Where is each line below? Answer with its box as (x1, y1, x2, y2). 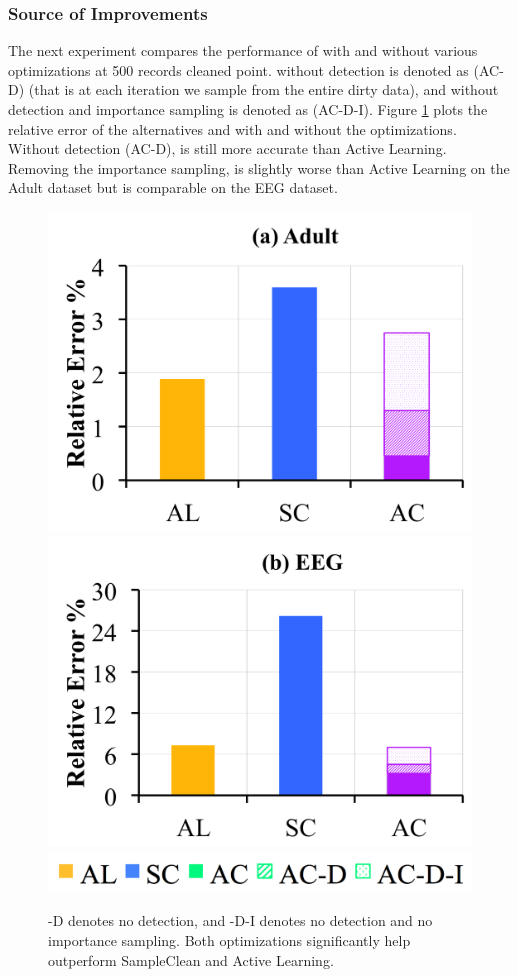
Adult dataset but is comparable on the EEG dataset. (8, 177, 338, 198)
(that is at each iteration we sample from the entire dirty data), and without (28, 79, 499, 100)
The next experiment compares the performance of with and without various (8, 40, 478, 61)
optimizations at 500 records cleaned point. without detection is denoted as (8, 59, 469, 80)
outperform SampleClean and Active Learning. (48, 949, 334, 970)
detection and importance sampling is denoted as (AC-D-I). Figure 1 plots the (8, 99, 488, 119)
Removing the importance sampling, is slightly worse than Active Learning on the (8, 157, 510, 178)
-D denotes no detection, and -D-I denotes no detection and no (48, 910, 433, 931)
